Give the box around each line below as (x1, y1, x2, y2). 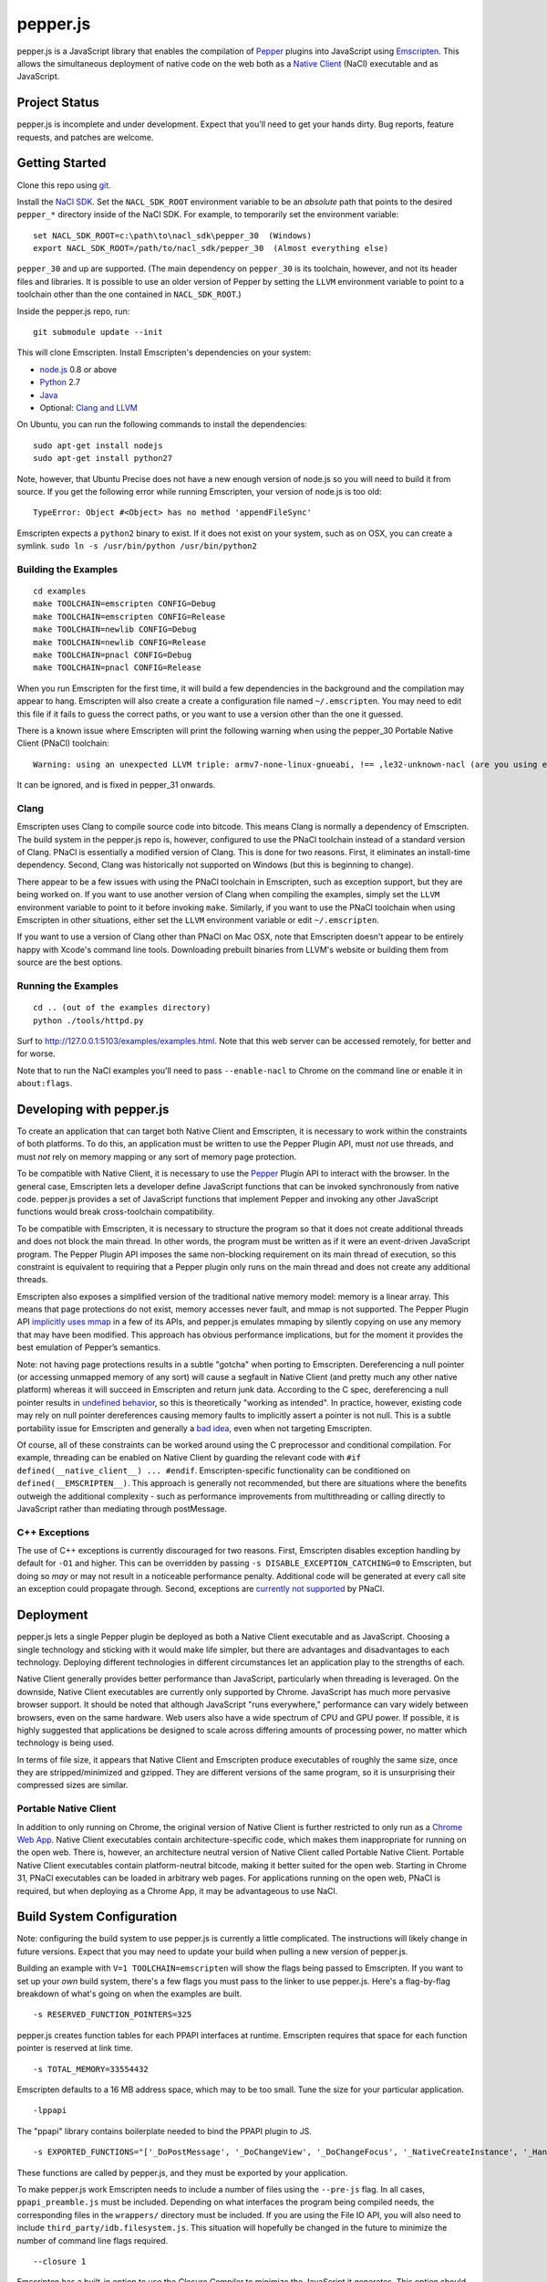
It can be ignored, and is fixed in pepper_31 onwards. (16, 780, 216, 790)
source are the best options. (16, 957, 123, 968)
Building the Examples (16, 562, 119, 575)
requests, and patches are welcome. (16, 131, 154, 142)
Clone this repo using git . (16, 179, 111, 191)
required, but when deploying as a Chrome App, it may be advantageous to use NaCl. (16, 1885, 338, 1896)
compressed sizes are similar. (16, 1780, 129, 1791)
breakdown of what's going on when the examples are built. (16, 1988, 243, 1999)
